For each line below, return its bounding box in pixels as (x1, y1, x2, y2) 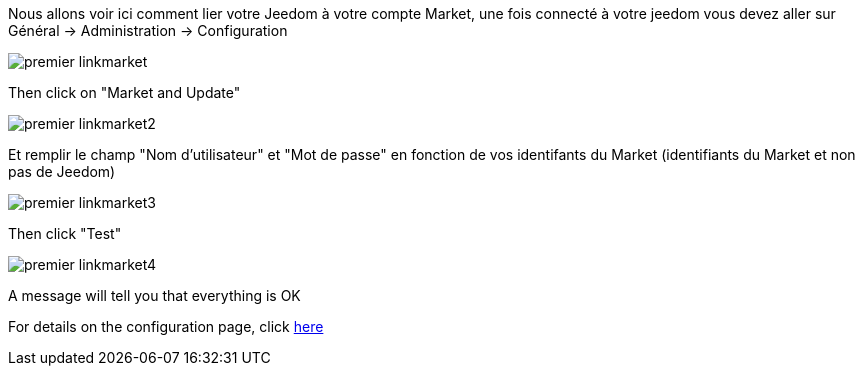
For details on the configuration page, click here (8, 318, 324, 335)
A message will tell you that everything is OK (8, 287, 301, 304)
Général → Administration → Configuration (8, 22, 288, 39)
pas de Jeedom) (8, 163, 116, 180)
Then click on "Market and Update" (8, 84, 241, 101)
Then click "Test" (8, 225, 122, 242)
